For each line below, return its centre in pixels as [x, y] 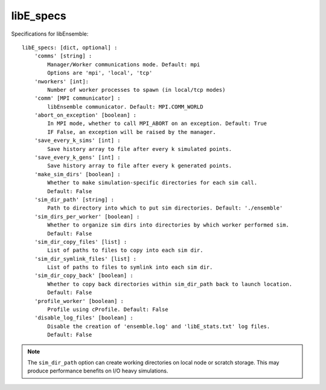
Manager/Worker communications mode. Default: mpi [124, 64]
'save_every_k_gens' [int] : [77, 158]
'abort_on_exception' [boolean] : [85, 115]
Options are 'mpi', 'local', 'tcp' [100, 73]
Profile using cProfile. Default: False [108, 310]
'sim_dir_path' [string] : [74, 200]
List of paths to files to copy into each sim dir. [125, 250]
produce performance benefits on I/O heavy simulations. [98, 371]
